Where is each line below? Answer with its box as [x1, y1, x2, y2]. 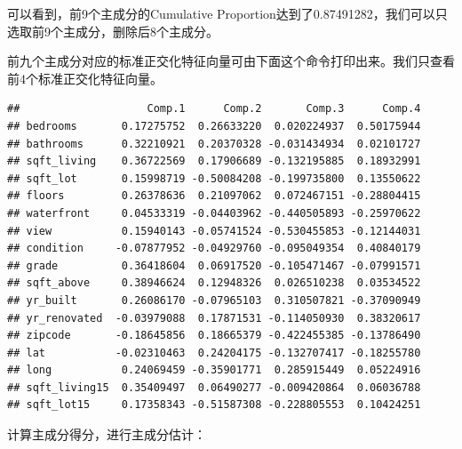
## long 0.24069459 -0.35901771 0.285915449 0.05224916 [7, 364, 421, 377]
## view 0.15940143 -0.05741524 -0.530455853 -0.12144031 [7, 224, 421, 237]
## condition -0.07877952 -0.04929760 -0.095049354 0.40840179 [7, 242, 421, 255]
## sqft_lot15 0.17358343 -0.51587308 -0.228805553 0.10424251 [7, 398, 421, 412]
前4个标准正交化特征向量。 [7, 68, 163, 87]
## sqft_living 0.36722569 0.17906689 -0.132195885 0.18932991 [7, 155, 421, 168]
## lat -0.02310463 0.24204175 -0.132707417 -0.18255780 [7, 346, 421, 359]
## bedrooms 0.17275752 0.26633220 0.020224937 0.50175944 [7, 119, 421, 132]
